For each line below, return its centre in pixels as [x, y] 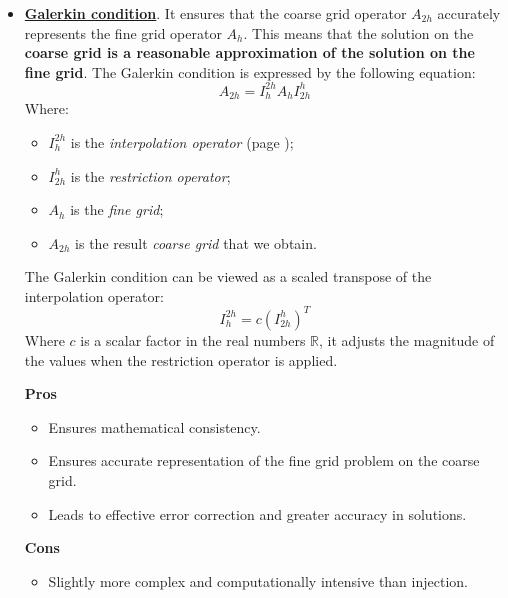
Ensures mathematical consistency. [154, 426]
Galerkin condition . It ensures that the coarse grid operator [215, 13]
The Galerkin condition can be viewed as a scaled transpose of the [228, 276]
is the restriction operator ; [150, 175]
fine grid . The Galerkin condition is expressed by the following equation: [250, 71]
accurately [469, 13]
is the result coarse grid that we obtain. [196, 242]
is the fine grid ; [117, 209]
